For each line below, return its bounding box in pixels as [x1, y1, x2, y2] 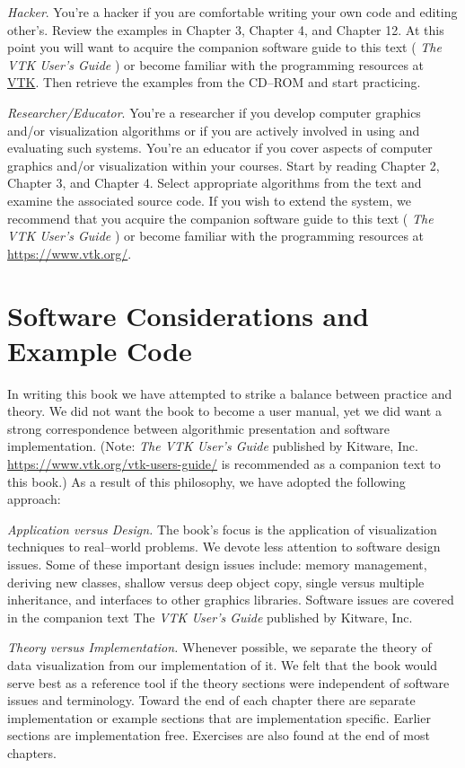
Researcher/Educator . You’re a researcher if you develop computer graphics [7, 102, 421, 121]
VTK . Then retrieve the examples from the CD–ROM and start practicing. [7, 73, 421, 92]
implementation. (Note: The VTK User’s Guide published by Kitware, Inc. [7, 437, 418, 455]
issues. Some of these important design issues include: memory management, [7, 554, 427, 573]
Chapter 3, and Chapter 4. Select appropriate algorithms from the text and [7, 173, 422, 192]
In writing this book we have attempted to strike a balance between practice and [7, 384, 452, 402]
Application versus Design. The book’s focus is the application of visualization [7, 519, 437, 538]
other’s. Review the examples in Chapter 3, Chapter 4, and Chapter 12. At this [7, 20, 444, 39]
